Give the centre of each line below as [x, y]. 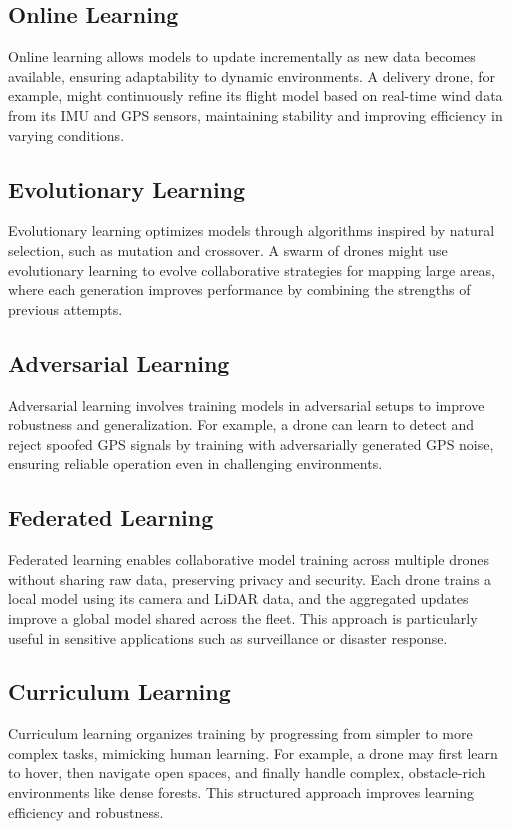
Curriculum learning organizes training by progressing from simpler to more [240, 733]
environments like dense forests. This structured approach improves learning [241, 792]
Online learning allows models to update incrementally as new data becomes [242, 56]
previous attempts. [65, 308]
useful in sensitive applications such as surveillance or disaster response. [228, 637]
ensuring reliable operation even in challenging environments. [195, 463]
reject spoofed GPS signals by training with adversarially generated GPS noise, [251, 443]
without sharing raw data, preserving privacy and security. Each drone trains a [250, 578]
